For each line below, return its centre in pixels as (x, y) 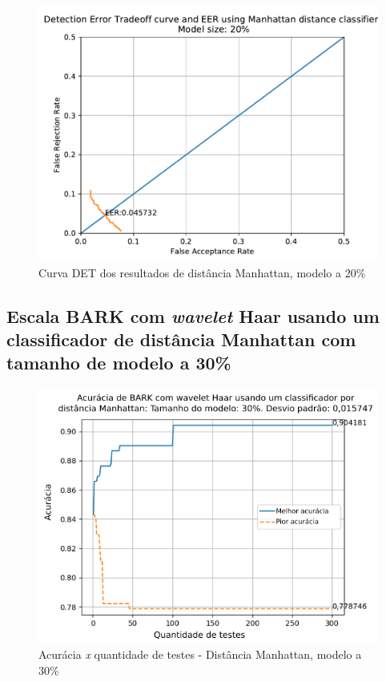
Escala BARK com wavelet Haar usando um (193, 315)
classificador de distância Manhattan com (181, 339)
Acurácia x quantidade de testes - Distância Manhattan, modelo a (200, 654)
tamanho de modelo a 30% (119, 363)
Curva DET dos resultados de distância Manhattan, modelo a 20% (202, 272)
